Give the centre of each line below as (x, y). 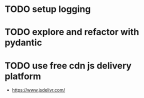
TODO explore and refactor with (72, 32)
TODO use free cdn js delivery (68, 65)
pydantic (23, 43)
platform (23, 76)
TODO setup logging (48, 9)
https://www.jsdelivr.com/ (38, 90)
